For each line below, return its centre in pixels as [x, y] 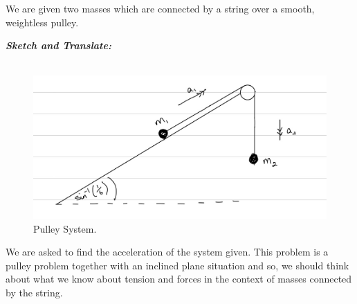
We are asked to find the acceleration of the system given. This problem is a [167, 252]
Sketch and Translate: [58, 45]
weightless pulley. [42, 22]
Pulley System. [65, 228]
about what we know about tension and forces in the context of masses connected [179, 279]
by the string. [34, 292]
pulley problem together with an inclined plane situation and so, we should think [177, 265]
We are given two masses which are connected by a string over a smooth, [160, 8]
